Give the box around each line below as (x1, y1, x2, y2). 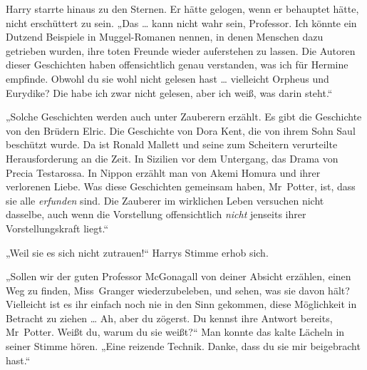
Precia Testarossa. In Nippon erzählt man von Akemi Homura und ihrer (6, 165, 321, 180)
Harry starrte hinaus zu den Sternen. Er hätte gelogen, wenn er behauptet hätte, (6, 1, 359, 16)
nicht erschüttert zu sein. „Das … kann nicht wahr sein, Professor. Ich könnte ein (6, 15, 357, 30)
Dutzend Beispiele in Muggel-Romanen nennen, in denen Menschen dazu (6, 29, 324, 44)
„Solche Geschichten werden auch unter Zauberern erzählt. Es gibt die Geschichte (6, 109, 362, 124)
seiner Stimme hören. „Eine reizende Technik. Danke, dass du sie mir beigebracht (6, 339, 361, 354)
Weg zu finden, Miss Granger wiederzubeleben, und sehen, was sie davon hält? (6, 282, 350, 297)
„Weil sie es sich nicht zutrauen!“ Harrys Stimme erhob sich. (6, 245, 269, 259)
